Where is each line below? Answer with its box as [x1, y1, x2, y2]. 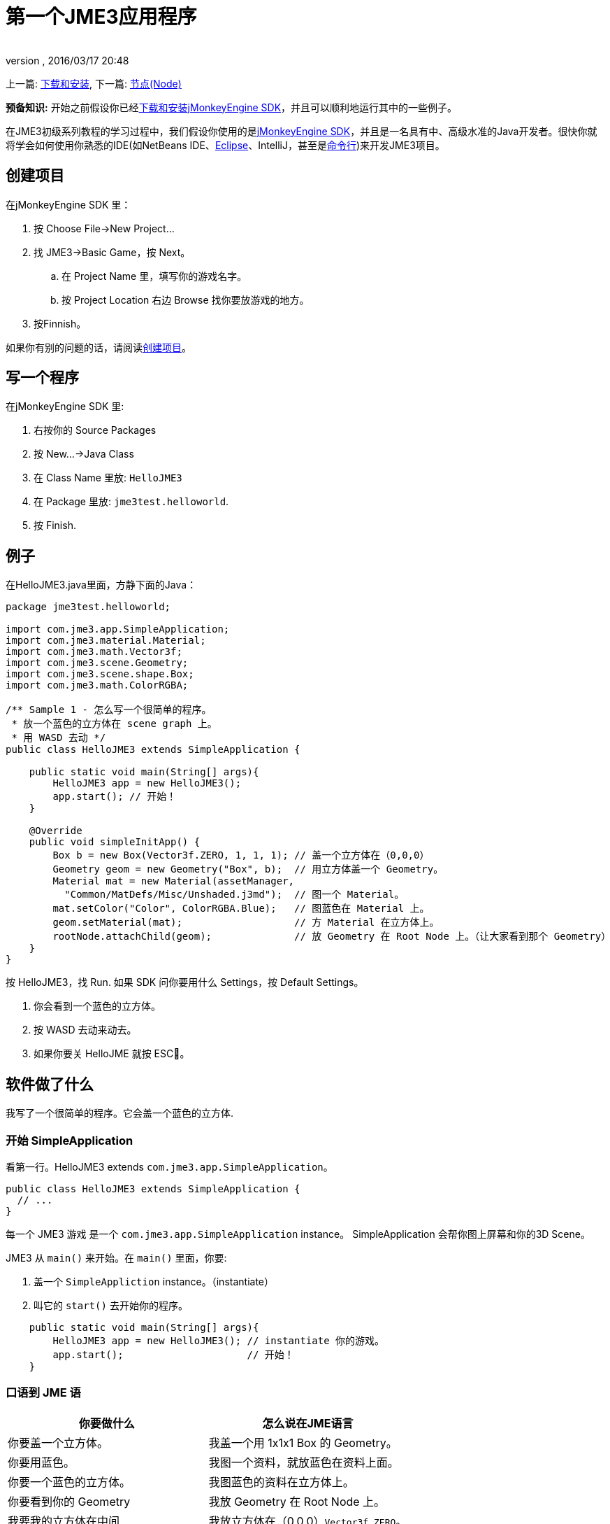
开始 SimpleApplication [6, 1133, 133, 1148]
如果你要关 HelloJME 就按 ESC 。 [34, 1047, 190, 1060]
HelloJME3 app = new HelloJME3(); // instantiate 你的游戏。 [52, 1334, 385, 1346]
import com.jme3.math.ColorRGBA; [6, 679, 189, 691]
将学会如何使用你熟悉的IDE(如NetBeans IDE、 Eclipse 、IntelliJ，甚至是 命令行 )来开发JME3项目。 [6, 139, 445, 151]
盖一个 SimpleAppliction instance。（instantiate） [34, 1275, 274, 1287]
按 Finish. [34, 519, 76, 532]
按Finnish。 [34, 317, 87, 330]
